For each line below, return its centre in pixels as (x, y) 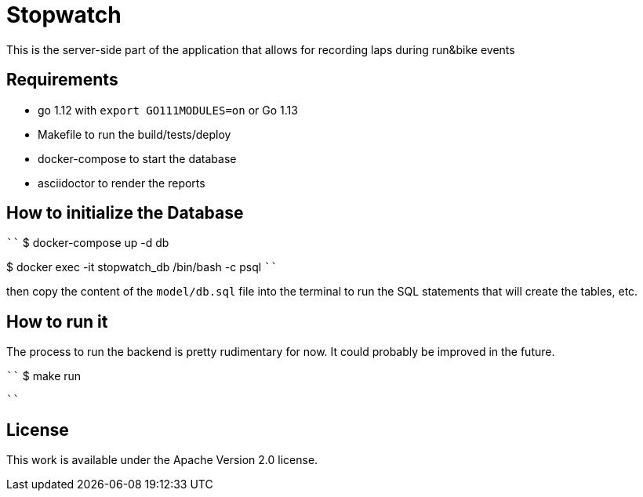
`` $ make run (44, 376)
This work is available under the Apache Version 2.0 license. (162, 460)
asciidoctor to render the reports (122, 183)
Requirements (62, 80)
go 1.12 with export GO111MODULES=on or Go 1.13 (168, 110)
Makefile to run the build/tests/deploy (134, 134)
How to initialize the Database (125, 213)
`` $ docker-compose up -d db (88, 243)
